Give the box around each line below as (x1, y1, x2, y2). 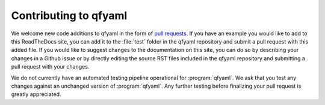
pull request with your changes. (11, 63, 90, 70)
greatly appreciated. (11, 91, 61, 98)
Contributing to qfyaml (11, 9, 128, 22)
